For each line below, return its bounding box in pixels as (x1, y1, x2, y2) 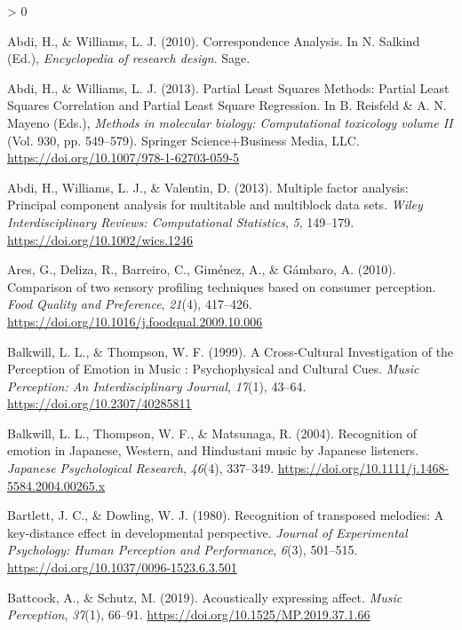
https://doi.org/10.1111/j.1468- (277, 459, 450, 477)
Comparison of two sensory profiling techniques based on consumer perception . (7, 277, 436, 295)
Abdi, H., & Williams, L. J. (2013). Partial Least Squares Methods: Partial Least (7, 78, 450, 97)
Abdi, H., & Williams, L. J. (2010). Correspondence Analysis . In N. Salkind (7, 31, 420, 50)
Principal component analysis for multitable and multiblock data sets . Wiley (7, 195, 423, 214)
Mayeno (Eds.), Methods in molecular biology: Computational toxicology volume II (7, 113, 453, 131)
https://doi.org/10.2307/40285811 (7, 394, 192, 413)
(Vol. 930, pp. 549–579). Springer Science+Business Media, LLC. (7, 130, 360, 149)
